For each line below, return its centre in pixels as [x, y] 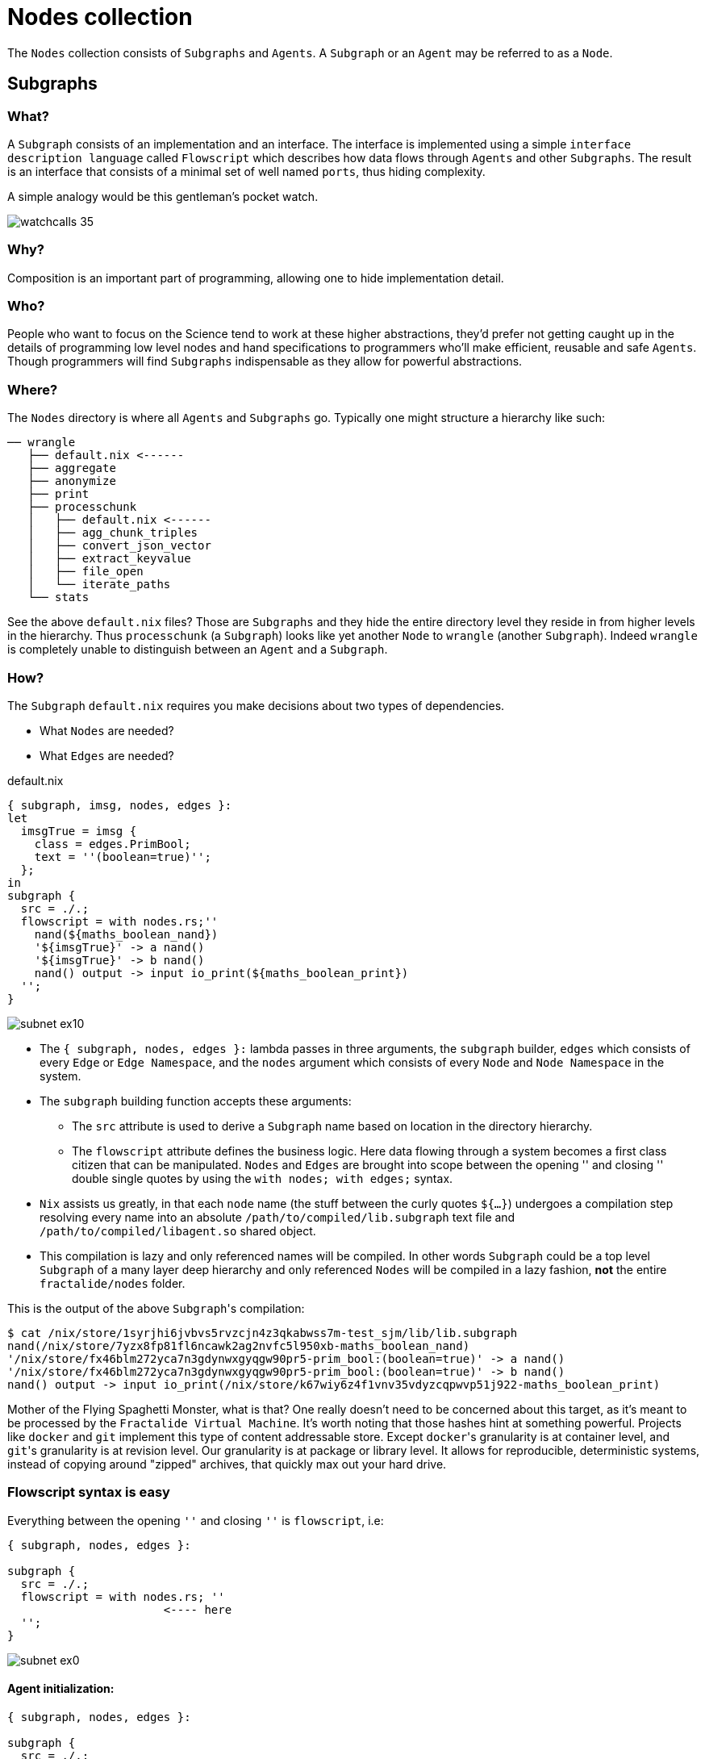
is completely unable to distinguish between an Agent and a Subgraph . [198, 650]
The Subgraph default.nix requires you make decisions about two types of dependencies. [256, 705]
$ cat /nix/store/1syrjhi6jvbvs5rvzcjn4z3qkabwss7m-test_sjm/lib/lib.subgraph [263, 1333]
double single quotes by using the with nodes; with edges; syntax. [263, 1178]
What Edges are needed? [107, 755]
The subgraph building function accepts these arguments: [196, 1101]
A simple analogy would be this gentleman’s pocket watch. [163, 196]
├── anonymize [72, 481]
